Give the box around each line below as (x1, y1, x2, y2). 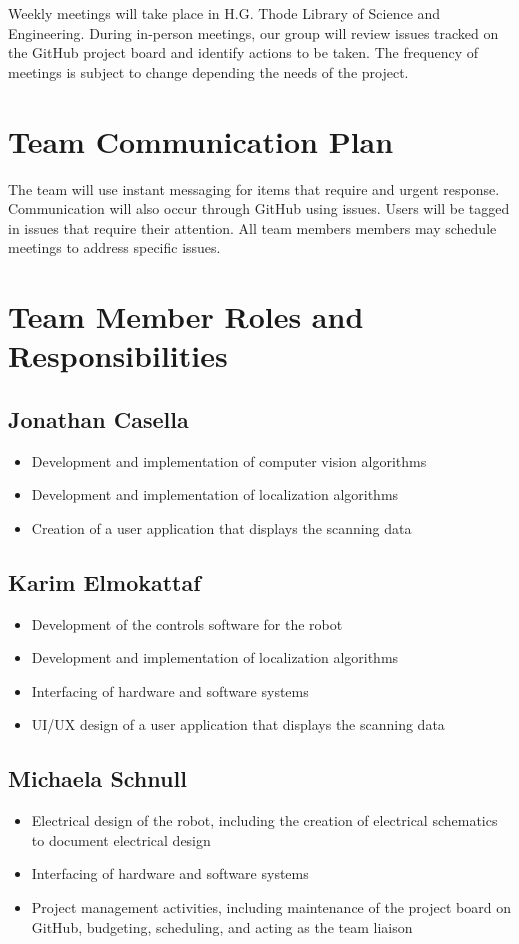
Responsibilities (8, 335, 228, 376)
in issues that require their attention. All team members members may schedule (8, 217, 497, 238)
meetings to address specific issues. (8, 237, 221, 258)
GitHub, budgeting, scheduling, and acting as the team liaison (31, 916, 413, 937)
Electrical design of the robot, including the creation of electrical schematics (31, 810, 498, 831)
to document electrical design (31, 829, 211, 850)
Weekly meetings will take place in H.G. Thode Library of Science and (8, 3, 441, 23)
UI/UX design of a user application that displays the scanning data (31, 714, 445, 735)
